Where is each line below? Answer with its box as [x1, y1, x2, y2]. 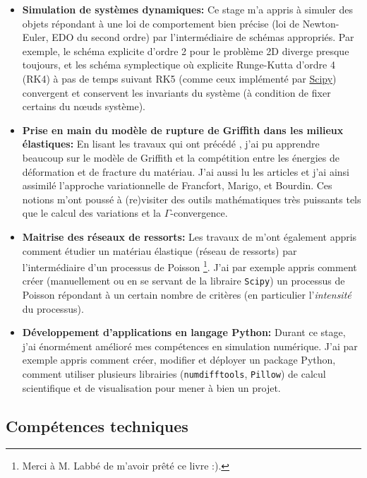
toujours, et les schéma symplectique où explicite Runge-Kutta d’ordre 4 [22, 57, 335, 72]
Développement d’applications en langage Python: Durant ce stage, [22, 325, 346, 340]
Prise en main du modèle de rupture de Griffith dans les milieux [22, 122, 344, 137]
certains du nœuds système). [22, 99, 145, 114]
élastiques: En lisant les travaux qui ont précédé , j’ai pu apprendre [22, 136, 320, 151]
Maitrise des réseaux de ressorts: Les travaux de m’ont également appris [22, 229, 357, 244]
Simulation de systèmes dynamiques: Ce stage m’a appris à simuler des [22, 2, 354, 16]
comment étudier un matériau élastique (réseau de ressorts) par [22, 243, 297, 258]
